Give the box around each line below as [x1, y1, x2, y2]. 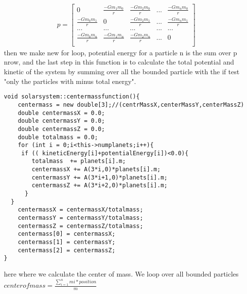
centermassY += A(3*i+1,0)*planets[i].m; [32, 174, 168, 181]
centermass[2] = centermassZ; [18, 246, 116, 254]
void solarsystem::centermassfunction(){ [4, 93, 140, 100]
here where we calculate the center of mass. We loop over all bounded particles [4, 269, 239, 278]
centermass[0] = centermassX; [18, 230, 116, 238]
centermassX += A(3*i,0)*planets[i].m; [32, 166, 161, 173]
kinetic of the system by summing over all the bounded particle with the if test [4, 66, 240, 77]
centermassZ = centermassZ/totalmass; [18, 222, 143, 229]
